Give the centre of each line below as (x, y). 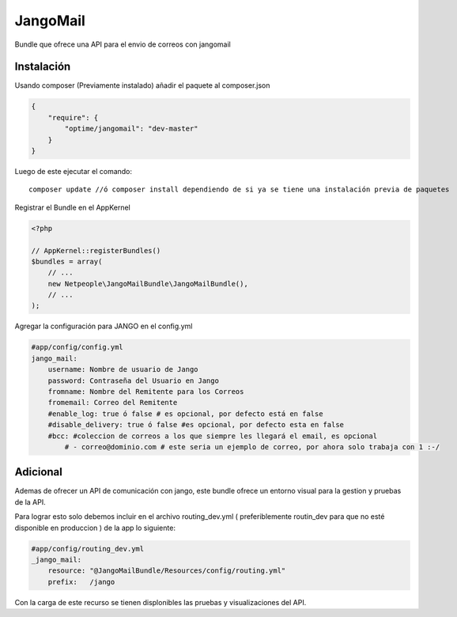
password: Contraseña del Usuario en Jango (133, 380)
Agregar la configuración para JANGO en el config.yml (104, 326)
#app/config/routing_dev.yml (88, 549)
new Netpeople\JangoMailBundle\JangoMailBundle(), (148, 284)
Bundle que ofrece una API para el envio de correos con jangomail (123, 44)
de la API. (30, 502)
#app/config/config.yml (77, 347)
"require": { (73, 117)
